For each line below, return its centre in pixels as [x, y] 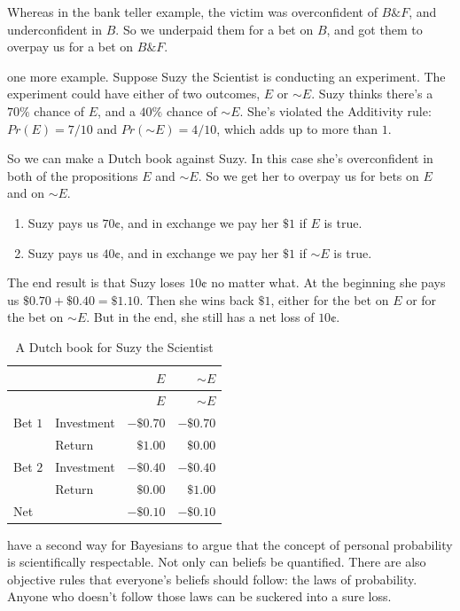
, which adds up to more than [297, 128]
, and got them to [374, 29]
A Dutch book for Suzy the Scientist [114, 346]
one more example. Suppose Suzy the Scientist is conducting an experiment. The [226, 76]
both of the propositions [73, 175]
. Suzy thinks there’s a [372, 94]
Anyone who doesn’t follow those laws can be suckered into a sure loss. [199, 596]
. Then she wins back [197, 299]
